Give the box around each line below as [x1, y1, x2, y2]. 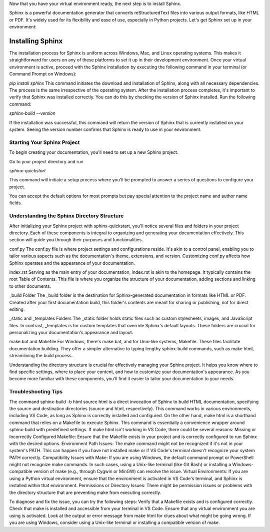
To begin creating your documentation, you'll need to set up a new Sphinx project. [9, 149, 178, 155]
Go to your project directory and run [9, 158, 83, 164]
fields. [9, 200, 22, 206]
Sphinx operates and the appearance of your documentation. [9, 260, 135, 266]
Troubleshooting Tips [9, 388, 63, 395]
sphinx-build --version [9, 110, 56, 116]
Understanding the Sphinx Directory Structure [9, 212, 124, 219]
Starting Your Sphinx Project [9, 139, 80, 146]
